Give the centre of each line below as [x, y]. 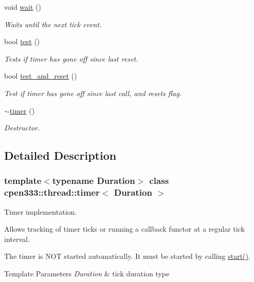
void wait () [23, 7]
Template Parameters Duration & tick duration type [87, 274]
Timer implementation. [41, 211]
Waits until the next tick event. [53, 24]
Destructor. [22, 128]
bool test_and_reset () [41, 76]
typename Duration [94, 181]
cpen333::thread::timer [52, 192]
